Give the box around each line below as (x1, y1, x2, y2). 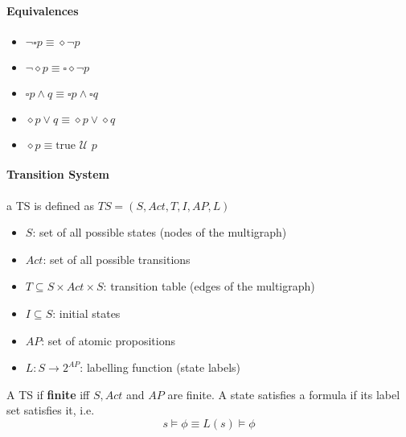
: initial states (52, 304, 121, 321)
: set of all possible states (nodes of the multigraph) (32, 224, 287, 241)
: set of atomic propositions (41, 332, 176, 348)
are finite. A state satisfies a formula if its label (167, 385, 400, 402)
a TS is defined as (6, 196, 95, 213)
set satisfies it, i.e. (6, 402, 95, 418)
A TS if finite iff (6, 385, 90, 402)
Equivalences (6, 2, 79, 19)
